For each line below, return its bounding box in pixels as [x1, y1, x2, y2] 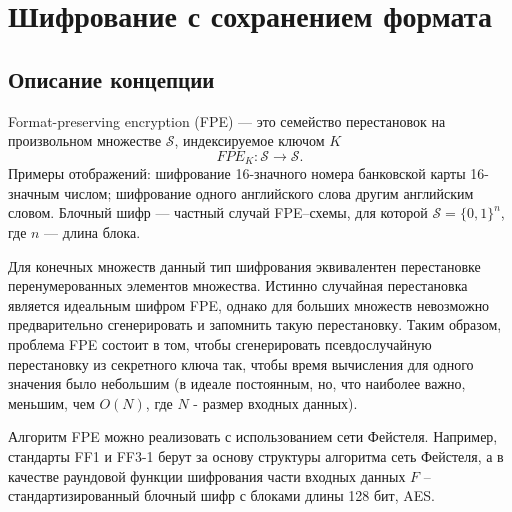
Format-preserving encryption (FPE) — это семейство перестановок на [8, 110, 446, 131]
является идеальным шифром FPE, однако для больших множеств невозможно [8, 294, 490, 315]
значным [8, 182, 60, 203]
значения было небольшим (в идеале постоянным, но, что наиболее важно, [8, 373, 466, 394]
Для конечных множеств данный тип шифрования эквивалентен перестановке [8, 255, 481, 276]
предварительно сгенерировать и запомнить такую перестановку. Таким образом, [8, 314, 502, 335]
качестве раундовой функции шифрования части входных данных [8, 465, 406, 486]
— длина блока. [44, 222, 141, 242]
